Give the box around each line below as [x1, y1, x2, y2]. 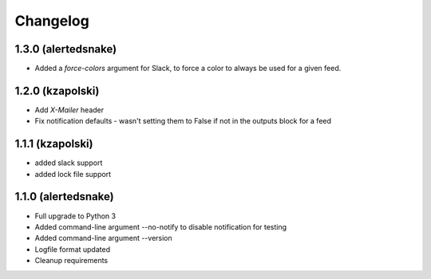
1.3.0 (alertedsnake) [14, 42, 117, 56]
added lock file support [34, 169, 112, 179]
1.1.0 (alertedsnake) [14, 190, 115, 203]
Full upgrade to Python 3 [34, 211, 116, 221]
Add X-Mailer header [34, 104, 105, 115]
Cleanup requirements [34, 256, 109, 265]
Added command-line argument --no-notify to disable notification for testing [34, 222, 287, 231]
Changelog [14, 12, 89, 29]
